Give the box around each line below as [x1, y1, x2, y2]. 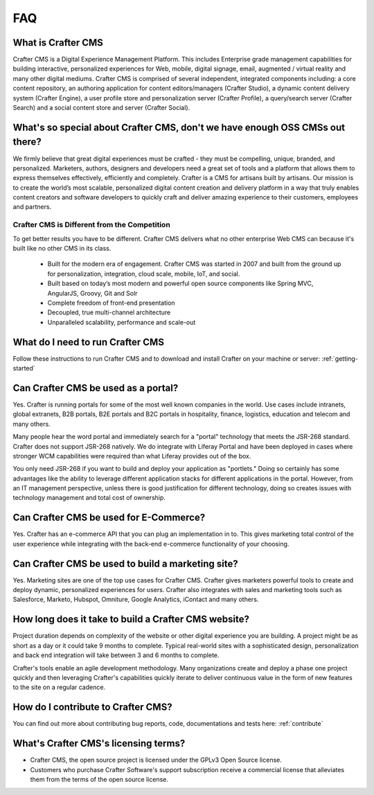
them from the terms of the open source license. [30, 775, 169, 783]
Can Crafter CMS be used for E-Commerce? [12, 512, 206, 524]
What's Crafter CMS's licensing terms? [12, 738, 186, 749]
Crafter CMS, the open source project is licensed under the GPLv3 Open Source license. [30, 756, 282, 765]
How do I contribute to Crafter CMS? [12, 702, 172, 713]
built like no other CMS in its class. [12, 244, 112, 252]
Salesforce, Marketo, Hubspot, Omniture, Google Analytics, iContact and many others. [12, 596, 259, 604]
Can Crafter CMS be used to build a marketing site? [12, 557, 238, 569]
